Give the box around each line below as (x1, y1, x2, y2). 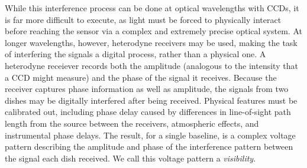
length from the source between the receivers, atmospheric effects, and (5, 117, 259, 129)
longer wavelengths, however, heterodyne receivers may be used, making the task (5, 36, 298, 48)
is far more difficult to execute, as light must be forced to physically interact (5, 13, 282, 25)
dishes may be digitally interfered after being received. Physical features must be (5, 94, 298, 106)
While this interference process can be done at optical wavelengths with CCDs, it (5, 2, 299, 14)
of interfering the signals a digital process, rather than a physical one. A (5, 48, 266, 60)
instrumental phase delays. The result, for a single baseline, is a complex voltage (5, 129, 296, 141)
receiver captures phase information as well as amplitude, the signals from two (5, 83, 289, 95)
